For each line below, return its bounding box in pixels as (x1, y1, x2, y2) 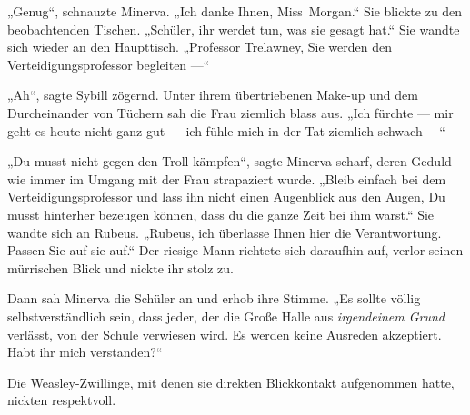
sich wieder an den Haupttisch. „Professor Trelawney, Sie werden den (7, 37, 393, 56)
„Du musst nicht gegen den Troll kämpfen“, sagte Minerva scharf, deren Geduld (7, 152, 452, 171)
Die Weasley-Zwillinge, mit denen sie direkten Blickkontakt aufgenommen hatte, (7, 372, 455, 391)
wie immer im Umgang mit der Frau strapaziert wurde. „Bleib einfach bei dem (7, 169, 446, 188)
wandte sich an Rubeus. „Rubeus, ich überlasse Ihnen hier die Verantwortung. (7, 222, 442, 242)
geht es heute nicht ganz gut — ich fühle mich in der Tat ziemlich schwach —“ (7, 121, 445, 140)
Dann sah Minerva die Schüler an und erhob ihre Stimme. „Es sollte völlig (7, 289, 421, 308)
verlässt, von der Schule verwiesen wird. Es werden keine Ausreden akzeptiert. (7, 324, 442, 343)
